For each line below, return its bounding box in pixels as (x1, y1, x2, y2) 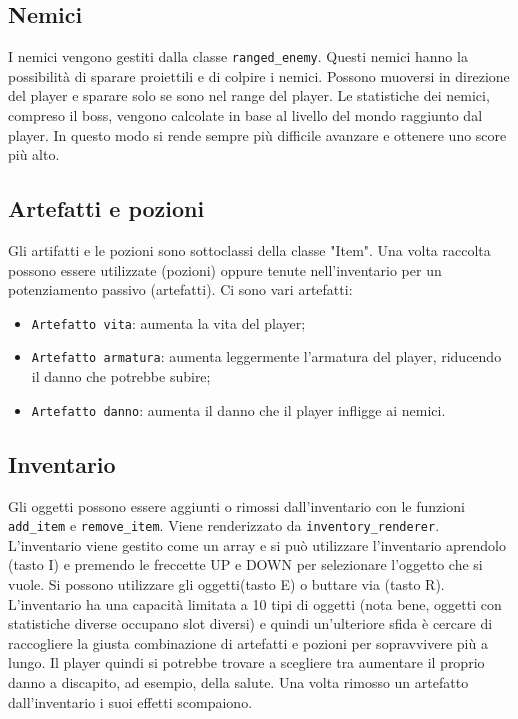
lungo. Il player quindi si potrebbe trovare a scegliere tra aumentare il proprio (8, 652, 485, 673)
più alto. (8, 144, 60, 165)
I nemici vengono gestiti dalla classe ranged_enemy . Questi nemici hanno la (8, 46, 468, 67)
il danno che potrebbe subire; (31, 366, 211, 387)
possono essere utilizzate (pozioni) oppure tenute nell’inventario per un (8, 259, 442, 280)
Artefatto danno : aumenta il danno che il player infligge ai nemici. (31, 399, 446, 420)
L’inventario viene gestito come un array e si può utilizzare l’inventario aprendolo (8, 534, 506, 555)
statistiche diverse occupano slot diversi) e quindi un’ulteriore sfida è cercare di (8, 613, 493, 634)
